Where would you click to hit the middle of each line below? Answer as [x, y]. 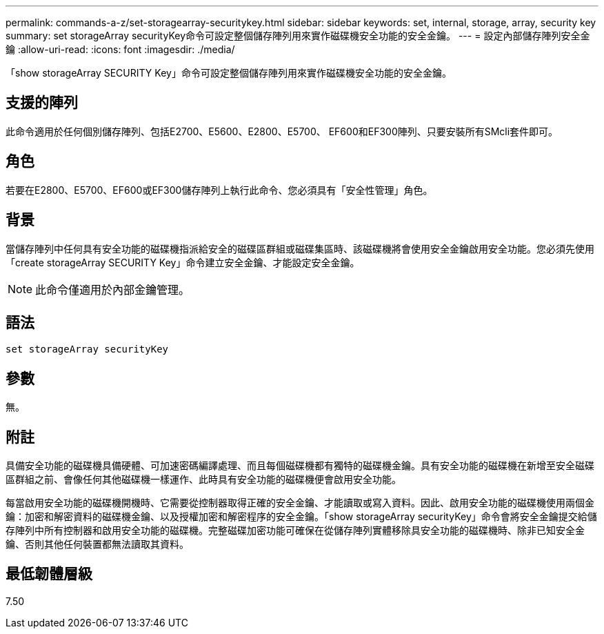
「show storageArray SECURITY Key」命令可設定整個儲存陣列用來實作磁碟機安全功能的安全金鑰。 [229, 73]
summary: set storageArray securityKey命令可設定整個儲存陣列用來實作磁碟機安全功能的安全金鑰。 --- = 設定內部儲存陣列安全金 [298, 36]
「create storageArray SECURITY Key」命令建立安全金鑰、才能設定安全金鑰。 [183, 262]
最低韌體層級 [49, 574]
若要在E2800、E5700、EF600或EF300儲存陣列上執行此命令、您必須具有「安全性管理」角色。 [219, 190]
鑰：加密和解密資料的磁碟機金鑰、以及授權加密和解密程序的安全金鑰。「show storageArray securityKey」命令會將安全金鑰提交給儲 [301, 517]
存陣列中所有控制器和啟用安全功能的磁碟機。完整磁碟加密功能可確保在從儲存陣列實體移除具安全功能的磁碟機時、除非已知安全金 [295, 531]
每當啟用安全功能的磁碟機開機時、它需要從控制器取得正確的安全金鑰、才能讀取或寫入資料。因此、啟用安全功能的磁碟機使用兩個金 [300, 503]
